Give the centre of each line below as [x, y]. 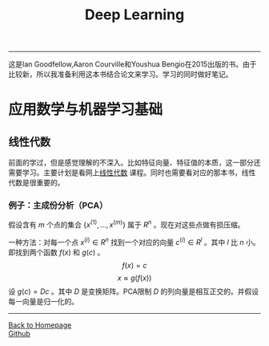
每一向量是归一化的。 [43, 301]
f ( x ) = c [134, 265]
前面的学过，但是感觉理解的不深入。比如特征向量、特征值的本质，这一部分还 [134, 163]
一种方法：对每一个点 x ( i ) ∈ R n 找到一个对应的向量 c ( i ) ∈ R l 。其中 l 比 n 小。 [134, 241]
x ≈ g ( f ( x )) [134, 278]
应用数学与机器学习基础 [86, 110]
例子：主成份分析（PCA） [58, 206]
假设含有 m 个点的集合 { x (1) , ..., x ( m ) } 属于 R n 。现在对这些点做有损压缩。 [126, 224]
